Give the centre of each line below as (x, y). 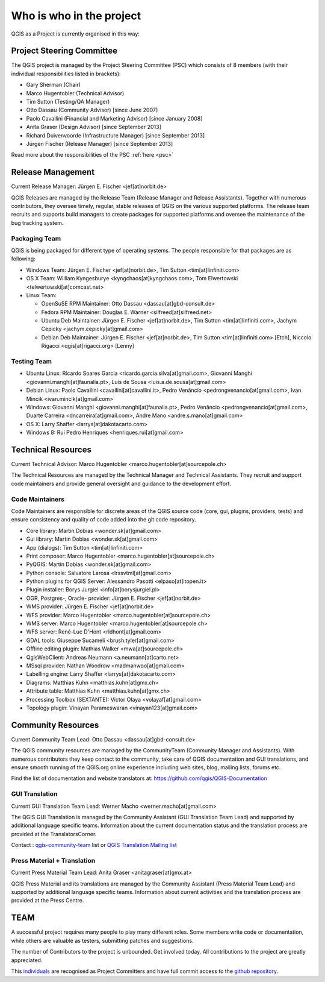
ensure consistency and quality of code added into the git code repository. (104, 520)
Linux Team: (41, 295)
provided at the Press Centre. (48, 901)
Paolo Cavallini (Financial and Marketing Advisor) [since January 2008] (114, 118)
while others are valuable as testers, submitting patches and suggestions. (102, 940)
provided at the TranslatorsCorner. (54, 834)
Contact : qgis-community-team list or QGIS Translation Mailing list (94, 845)
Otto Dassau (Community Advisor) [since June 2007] (92, 110)
